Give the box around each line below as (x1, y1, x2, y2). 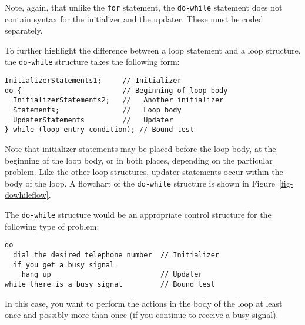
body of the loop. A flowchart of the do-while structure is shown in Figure (5, 177, 275, 189)
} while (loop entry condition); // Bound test (5, 125, 195, 134)
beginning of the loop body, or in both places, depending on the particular (5, 154, 273, 166)
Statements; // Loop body (13, 106, 182, 115)
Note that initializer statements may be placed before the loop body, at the (5, 142, 276, 155)
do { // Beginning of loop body (5, 86, 228, 95)
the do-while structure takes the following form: (5, 55, 180, 68)
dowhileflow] (5, 188, 49, 201)
